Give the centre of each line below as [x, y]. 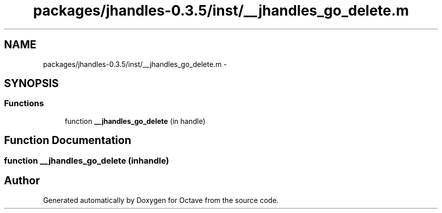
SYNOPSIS [32, 84]
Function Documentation [68, 140]
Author [22, 181]
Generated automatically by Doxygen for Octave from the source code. [161, 200]
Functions [24, 103]
